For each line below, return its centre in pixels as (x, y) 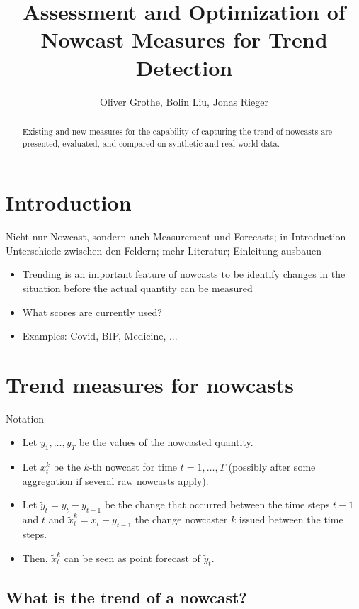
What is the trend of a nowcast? (126, 597)
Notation (25, 418)
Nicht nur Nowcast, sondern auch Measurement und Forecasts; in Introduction (176, 236)
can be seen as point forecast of (132, 558)
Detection (184, 67)
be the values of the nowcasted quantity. (166, 442)
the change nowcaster (181, 519)
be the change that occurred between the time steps (217, 504)
